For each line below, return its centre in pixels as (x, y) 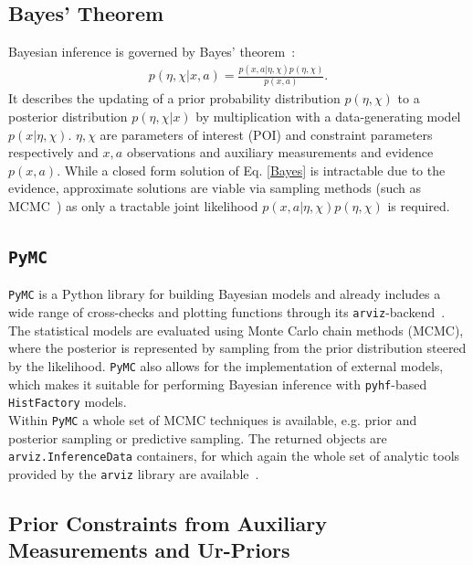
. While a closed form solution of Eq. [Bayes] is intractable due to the (251, 170)
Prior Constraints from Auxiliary (168, 522)
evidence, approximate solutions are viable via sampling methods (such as (215, 188)
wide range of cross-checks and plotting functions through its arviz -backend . (227, 312)
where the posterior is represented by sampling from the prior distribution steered (237, 348)
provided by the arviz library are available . (134, 473)
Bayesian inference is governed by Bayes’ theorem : (152, 52)
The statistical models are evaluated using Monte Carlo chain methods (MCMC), (236, 330)
